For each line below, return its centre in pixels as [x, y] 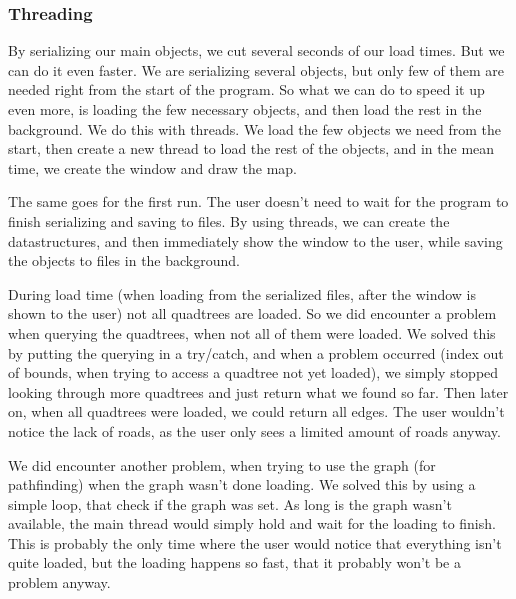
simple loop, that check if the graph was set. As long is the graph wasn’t [230, 503]
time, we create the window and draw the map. [152, 167]
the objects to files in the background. [124, 260]
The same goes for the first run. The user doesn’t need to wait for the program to [258, 201]
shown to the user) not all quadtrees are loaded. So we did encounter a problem [252, 313]
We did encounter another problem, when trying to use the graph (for [222, 464]
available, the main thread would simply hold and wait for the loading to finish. [252, 523]
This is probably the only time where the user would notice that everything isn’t [255, 542]
